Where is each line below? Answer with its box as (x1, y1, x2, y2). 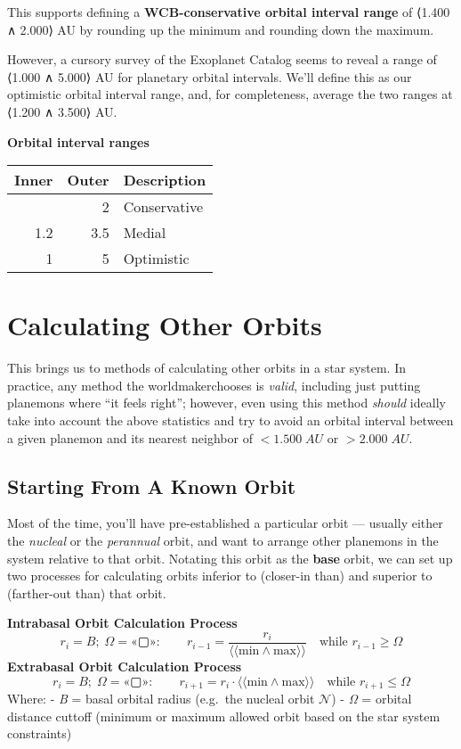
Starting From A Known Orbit (7, 472, 296, 499)
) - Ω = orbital (331, 689, 412, 708)
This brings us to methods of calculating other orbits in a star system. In (7, 358, 406, 377)
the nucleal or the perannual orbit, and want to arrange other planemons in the (7, 531, 439, 550)
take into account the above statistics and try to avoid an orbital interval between (7, 411, 454, 430)
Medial (123, 222, 166, 243)
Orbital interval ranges (7, 132, 150, 151)
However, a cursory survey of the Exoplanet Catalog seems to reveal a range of (7, 50, 437, 69)
